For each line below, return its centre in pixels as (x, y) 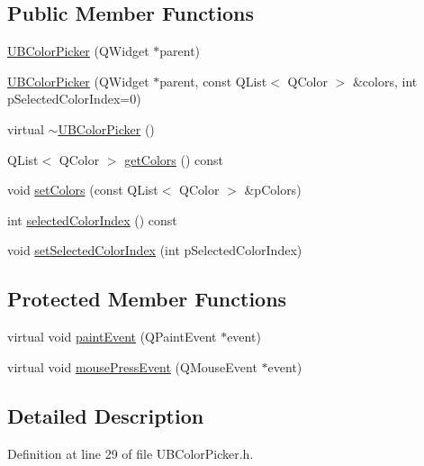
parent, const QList (213, 81)
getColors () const (174, 159)
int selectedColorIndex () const (92, 219)
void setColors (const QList (83, 190)
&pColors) (273, 190)
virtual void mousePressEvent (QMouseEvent (132, 366)
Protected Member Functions (147, 299)
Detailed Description (106, 415)
